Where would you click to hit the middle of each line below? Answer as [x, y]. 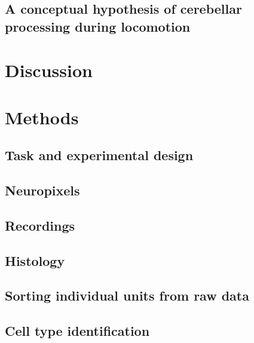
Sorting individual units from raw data [127, 295]
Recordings [40, 225]
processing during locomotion [98, 26]
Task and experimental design [99, 155]
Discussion [49, 70]
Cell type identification [77, 331]
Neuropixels [42, 190]
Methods [42, 117]
